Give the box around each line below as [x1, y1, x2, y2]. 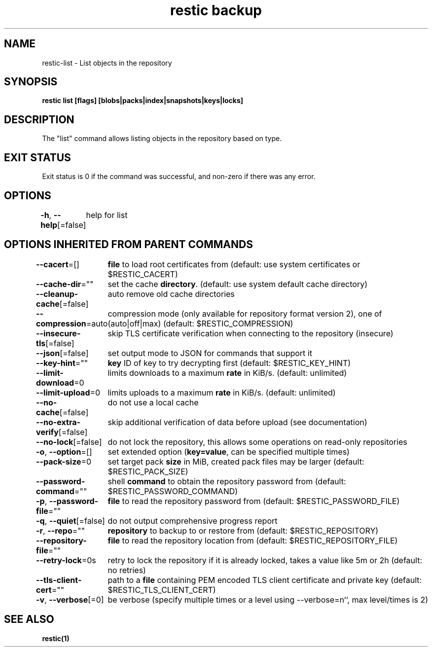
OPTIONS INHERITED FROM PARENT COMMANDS [4, 238, 253, 251]
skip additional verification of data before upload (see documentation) [108, 417, 367, 427]
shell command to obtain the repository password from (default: [108, 476, 346, 486]
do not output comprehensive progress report [108, 515, 278, 526]
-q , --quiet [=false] [36, 515, 105, 526]
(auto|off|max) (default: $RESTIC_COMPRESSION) [108, 318, 293, 328]
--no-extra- [36, 417, 80, 427]
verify [36, 427, 59, 437]
